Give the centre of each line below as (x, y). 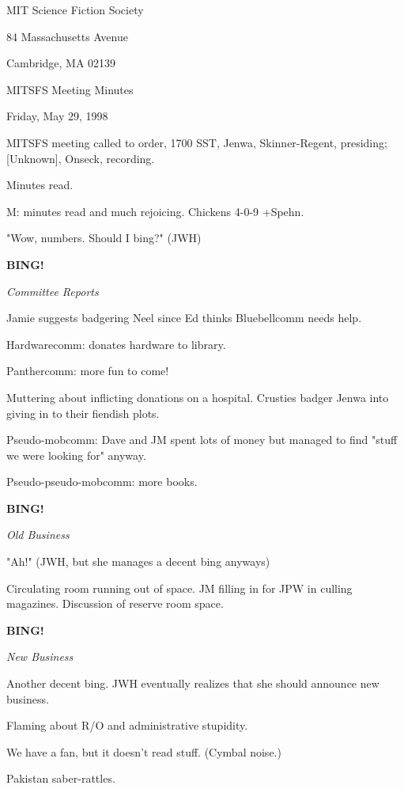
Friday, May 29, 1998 (57, 116)
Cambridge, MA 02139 (61, 63)
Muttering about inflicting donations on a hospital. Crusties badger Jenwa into (198, 397)
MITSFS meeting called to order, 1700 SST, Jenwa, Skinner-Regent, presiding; (197, 142)
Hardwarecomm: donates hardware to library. (116, 344)
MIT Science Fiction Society (75, 9)
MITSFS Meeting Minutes (70, 89)
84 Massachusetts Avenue (67, 36)
